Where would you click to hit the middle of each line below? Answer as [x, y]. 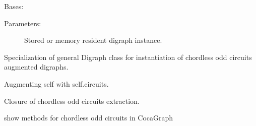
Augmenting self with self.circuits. [56, 83]
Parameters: [23, 23]
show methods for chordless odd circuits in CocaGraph [89, 118]
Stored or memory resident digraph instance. [93, 40]
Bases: [14, 6]
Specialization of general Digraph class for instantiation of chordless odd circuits [128, 57]
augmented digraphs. [36, 67]
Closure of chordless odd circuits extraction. [72, 101]
